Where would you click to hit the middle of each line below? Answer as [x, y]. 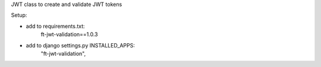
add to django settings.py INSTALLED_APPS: [80, 45]
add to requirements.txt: [56, 26]
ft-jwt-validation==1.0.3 [69, 34]
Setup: [19, 15]
